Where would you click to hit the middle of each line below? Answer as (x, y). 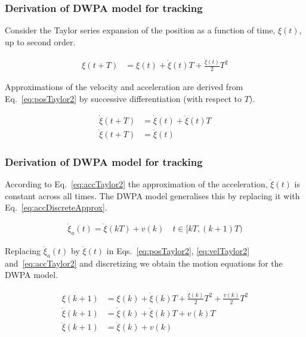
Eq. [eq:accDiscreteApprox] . (56, 207)
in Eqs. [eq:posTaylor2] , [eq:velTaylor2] (178, 250)
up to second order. (40, 41)
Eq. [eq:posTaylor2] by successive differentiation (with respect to (123, 98)
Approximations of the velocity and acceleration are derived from (124, 87)
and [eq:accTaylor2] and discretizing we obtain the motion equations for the (144, 263)
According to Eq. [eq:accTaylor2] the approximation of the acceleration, (136, 184)
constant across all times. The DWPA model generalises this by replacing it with (152, 195)
